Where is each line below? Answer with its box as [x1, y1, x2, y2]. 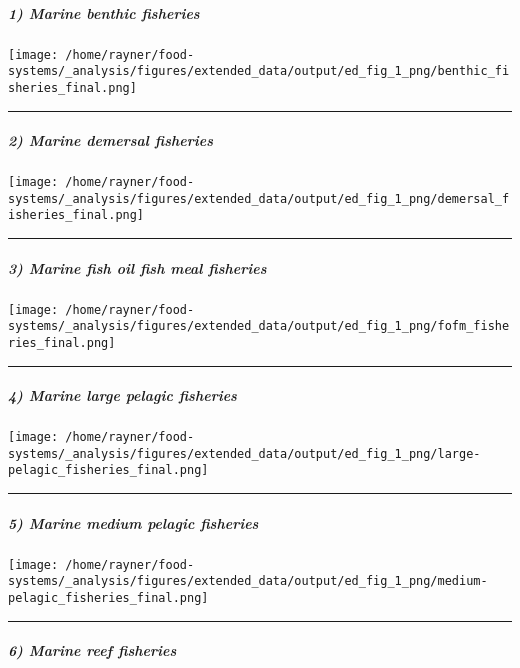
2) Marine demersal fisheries [8, 130, 214, 151]
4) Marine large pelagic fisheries [8, 385, 237, 406]
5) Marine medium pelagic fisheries [8, 512, 259, 533]
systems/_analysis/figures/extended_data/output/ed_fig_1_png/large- [8, 446, 481, 461]
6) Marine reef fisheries [8, 640, 177, 661]
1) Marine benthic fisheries [8, 2, 200, 23]
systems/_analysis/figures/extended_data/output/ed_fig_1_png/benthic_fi [8, 64, 510, 79]
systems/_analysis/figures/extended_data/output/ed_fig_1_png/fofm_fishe [8, 319, 510, 334]
